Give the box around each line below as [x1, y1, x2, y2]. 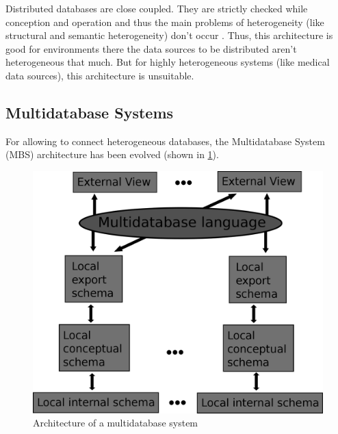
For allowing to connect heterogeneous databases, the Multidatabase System [5, 133, 325, 148]
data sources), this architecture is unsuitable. [5, 68, 194, 82]
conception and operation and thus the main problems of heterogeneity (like [5, 14, 324, 29]
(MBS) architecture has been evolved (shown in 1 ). [5, 147, 219, 162]
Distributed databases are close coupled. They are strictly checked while [5, 1, 308, 15]
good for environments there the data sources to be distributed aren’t [5, 41, 297, 55]
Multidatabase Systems [5, 101, 174, 123]
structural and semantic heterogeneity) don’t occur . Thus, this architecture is [5, 28, 333, 42]
